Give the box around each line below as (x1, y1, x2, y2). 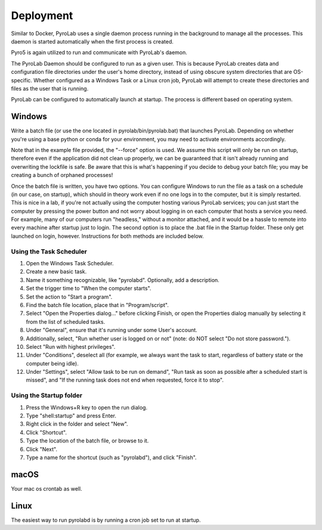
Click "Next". (26, 445, 58, 452)
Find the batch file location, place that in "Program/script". (26, 301, 169, 308)
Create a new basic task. (26, 268, 87, 275)
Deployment (11, 9, 73, 22)
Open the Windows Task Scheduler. (26, 260, 114, 267)
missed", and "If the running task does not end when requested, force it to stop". (26, 376, 224, 384)
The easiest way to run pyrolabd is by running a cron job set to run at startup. (11, 516, 201, 523)
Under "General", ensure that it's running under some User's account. (26, 327, 198, 334)
